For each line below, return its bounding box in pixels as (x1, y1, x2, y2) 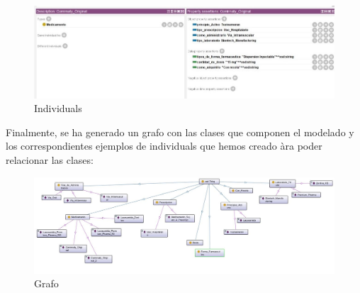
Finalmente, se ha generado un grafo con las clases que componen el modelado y (6, 124, 354, 139)
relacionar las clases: (6, 153, 94, 167)
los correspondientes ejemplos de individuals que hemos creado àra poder (6, 138, 322, 153)
